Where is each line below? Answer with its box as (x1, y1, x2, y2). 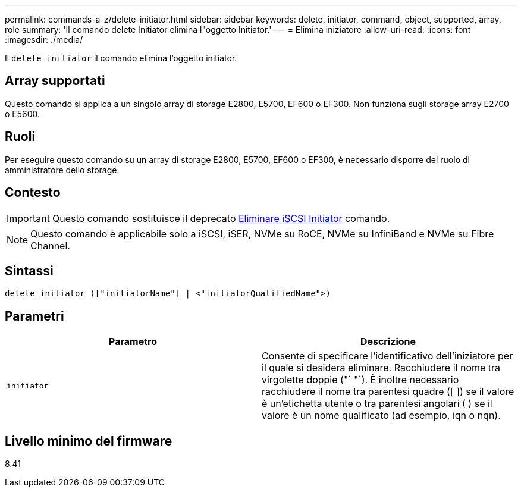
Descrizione (360, 336, 416, 348)
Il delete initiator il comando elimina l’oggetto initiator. (5, 53, 237, 63)
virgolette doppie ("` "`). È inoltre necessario (262, 374, 459, 386)
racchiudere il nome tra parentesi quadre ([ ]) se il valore (262, 386, 514, 398)
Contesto (5, 185, 61, 200)
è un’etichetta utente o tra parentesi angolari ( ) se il (262, 397, 492, 410)
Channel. (30, 239, 70, 252)
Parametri (5, 308, 64, 324)
